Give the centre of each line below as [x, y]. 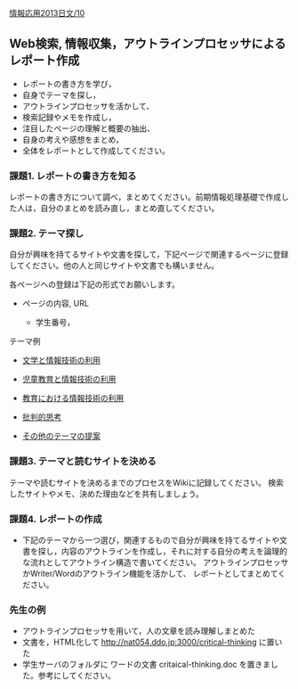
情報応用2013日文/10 [47, 13]
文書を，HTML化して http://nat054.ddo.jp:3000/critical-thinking [139, 642]
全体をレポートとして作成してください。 [96, 151]
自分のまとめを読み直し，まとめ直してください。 [129, 209]
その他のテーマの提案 [61, 436]
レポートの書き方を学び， [69, 84]
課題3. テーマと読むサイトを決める [83, 462]
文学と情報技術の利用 [61, 360]
